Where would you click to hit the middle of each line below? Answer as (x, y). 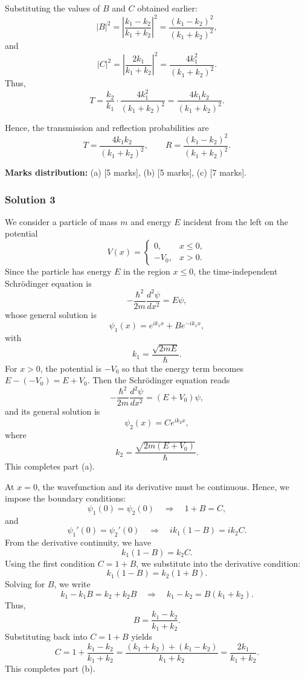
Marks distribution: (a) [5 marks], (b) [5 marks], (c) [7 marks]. (126, 172)
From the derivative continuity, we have (78, 542)
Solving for (25, 584)
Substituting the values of (53, 8)
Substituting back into (46, 636)
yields (142, 636)
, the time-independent (236, 271)
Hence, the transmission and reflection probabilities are (107, 127)
